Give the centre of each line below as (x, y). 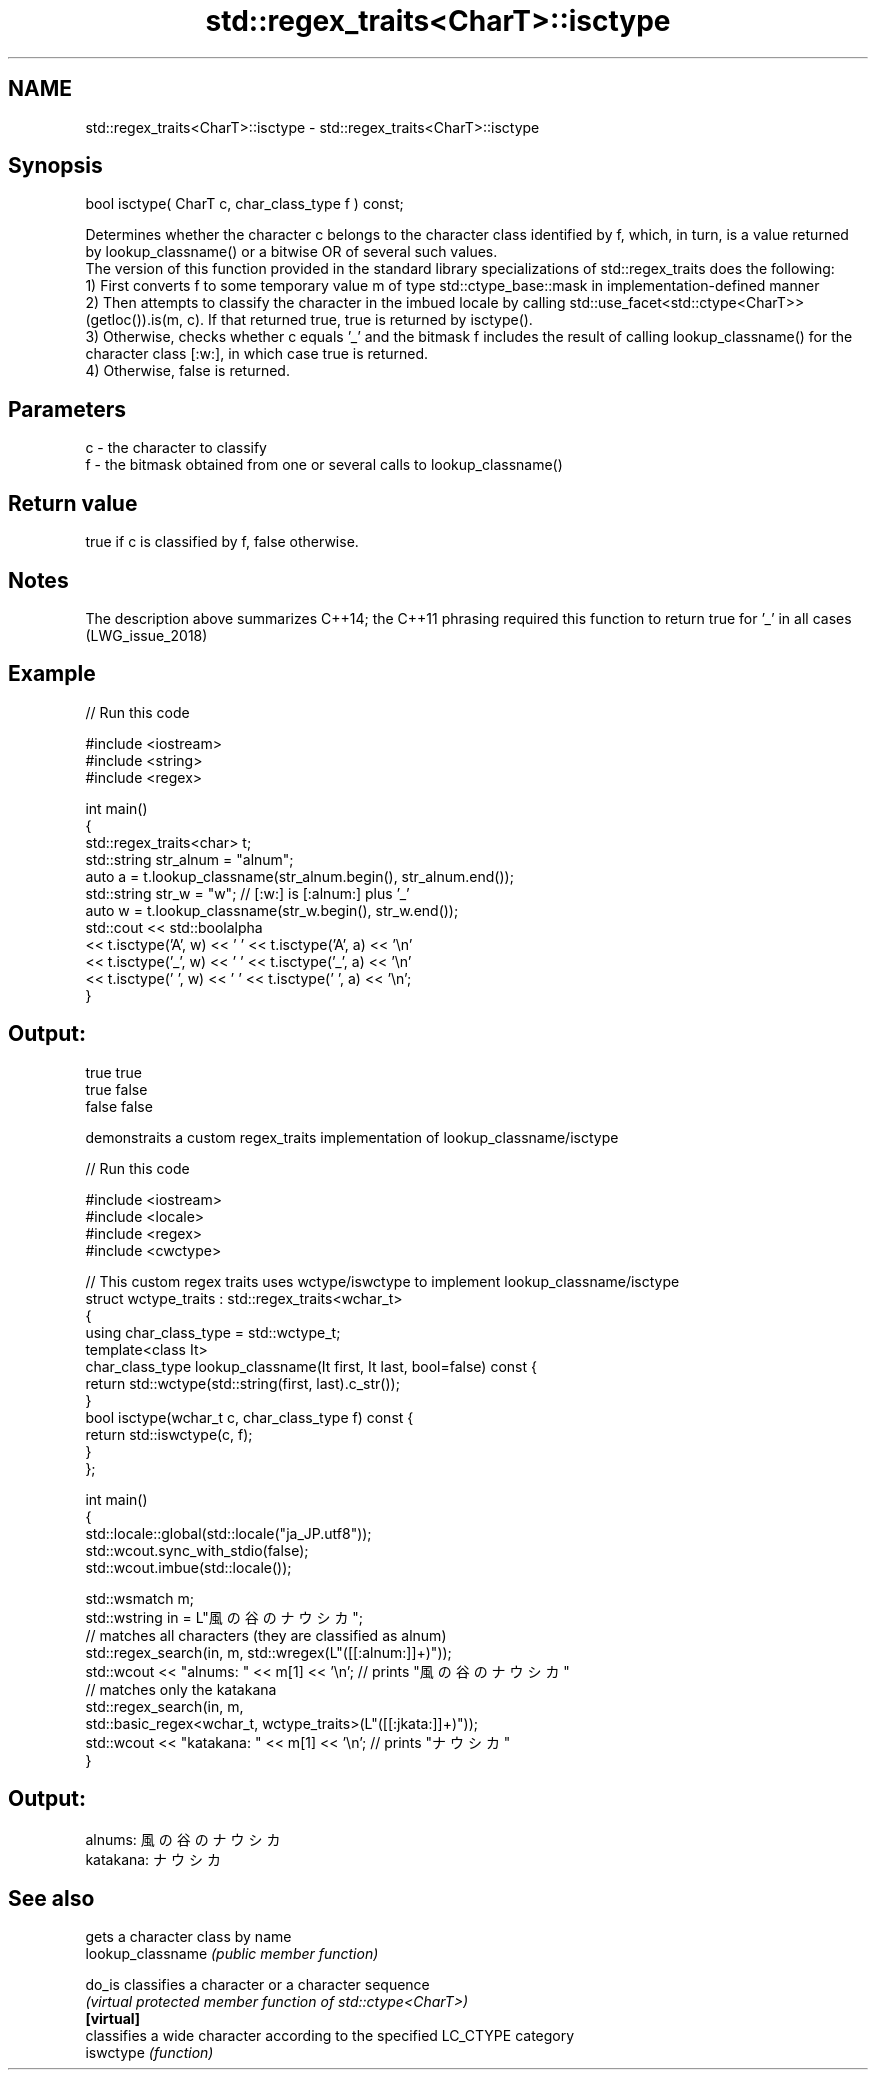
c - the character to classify (176, 448)
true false (116, 1089)
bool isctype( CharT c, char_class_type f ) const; (244, 204)
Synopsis (55, 166)
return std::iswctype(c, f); (169, 1434)
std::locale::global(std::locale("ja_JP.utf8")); (228, 1533)
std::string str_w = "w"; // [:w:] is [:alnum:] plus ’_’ (247, 893)
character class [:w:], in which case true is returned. (257, 354)
